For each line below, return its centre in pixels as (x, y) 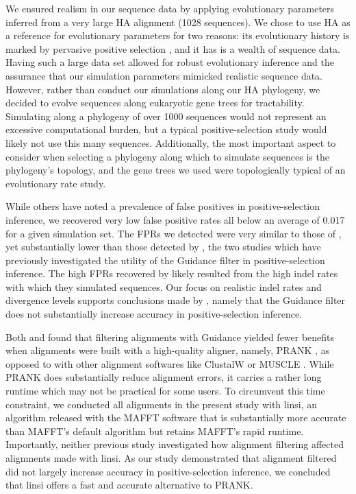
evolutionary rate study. (56, 183)
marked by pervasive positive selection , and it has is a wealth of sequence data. (173, 48)
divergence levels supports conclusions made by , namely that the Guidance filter (176, 300)
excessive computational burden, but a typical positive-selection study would (166, 129)
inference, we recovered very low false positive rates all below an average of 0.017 (175, 219)
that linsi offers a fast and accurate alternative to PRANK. (129, 485)
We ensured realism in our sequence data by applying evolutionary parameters (170, 8)
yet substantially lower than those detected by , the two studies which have (163, 247)
